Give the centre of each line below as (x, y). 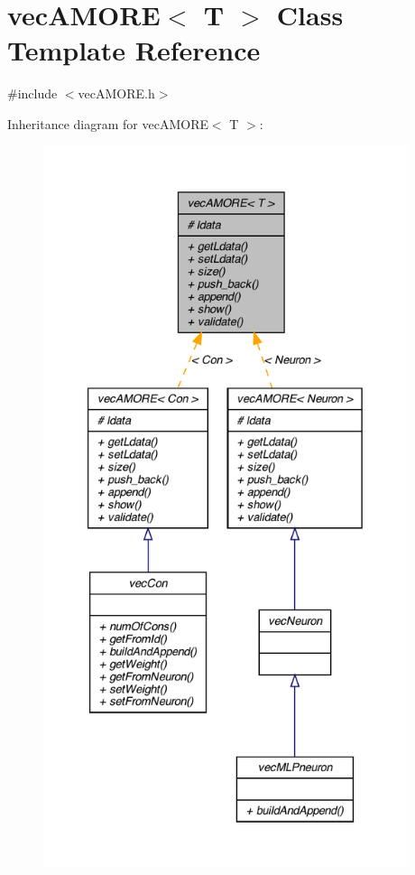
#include (32, 93)
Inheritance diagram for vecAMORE (108, 123)
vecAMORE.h (116, 93)
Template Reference (134, 50)
